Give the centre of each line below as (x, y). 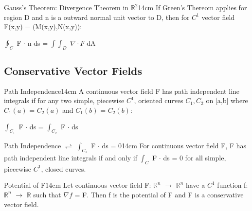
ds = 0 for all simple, (195, 157)
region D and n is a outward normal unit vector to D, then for (97, 17)
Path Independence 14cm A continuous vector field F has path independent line (122, 91)
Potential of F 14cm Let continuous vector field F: (78, 185)
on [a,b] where (227, 100)
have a (195, 185)
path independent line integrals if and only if (71, 157)
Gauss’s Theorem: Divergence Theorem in (66, 7)
